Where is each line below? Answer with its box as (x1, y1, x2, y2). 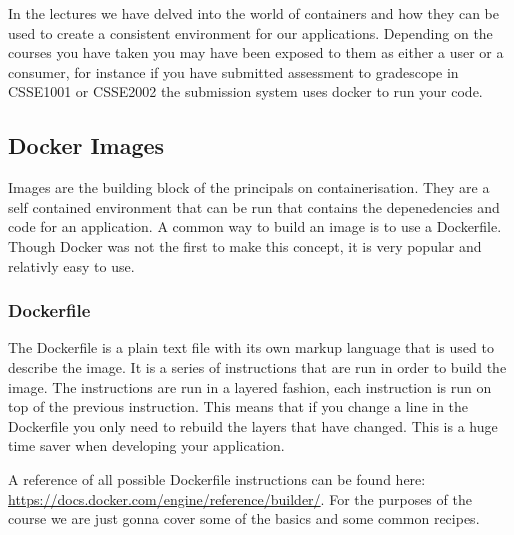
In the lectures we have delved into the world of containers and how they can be (8, 3, 500, 23)
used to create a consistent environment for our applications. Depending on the (8, 22, 493, 43)
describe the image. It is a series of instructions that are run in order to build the (8, 356, 507, 377)
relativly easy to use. (8, 255, 135, 276)
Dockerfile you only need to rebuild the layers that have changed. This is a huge (8, 415, 498, 436)
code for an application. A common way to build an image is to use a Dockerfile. (8, 216, 502, 237)
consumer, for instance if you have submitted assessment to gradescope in (8, 61, 459, 82)
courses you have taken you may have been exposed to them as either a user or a (8, 42, 504, 63)
